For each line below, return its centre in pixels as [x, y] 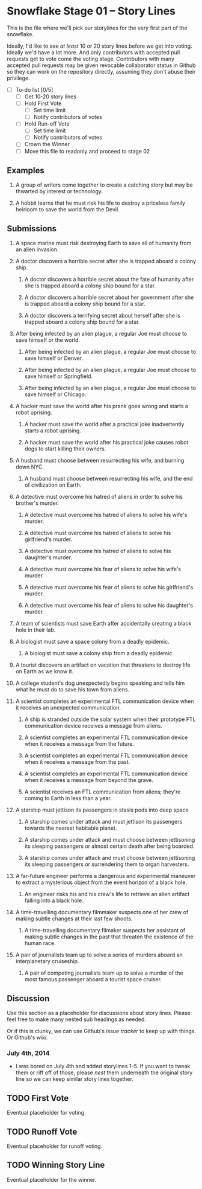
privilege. [18, 78]
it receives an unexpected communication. [68, 708]
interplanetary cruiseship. [47, 961]
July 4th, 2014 [28, 1053]
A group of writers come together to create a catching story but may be [104, 185]
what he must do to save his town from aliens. [72, 690]
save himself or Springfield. [58, 376]
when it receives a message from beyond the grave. [89, 780]
